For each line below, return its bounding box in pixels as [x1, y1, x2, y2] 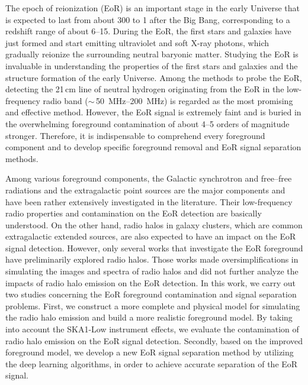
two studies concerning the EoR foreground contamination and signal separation [5, 288, 297, 300]
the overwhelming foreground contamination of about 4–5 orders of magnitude [5, 117, 290, 130]
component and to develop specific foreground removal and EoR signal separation [5, 141, 301, 153]
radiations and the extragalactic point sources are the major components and [5, 183, 285, 196]
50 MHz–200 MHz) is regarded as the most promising [95, 94, 293, 106]
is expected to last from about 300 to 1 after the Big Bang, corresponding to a [5, 13, 290, 25]
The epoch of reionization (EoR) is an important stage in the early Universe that [5, 2, 300, 14]
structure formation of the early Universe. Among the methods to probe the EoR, [5, 71, 302, 83]
